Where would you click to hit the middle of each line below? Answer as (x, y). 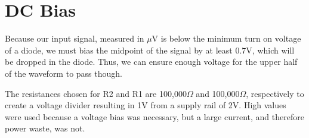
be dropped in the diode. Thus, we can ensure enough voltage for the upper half (151, 62)
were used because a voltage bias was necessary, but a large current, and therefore (154, 116)
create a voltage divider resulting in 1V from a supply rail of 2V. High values (146, 105)
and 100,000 (218, 93)
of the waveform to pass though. (64, 73)
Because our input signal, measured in (75, 38)
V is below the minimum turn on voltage (226, 38)
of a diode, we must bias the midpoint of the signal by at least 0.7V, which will (150, 50)
